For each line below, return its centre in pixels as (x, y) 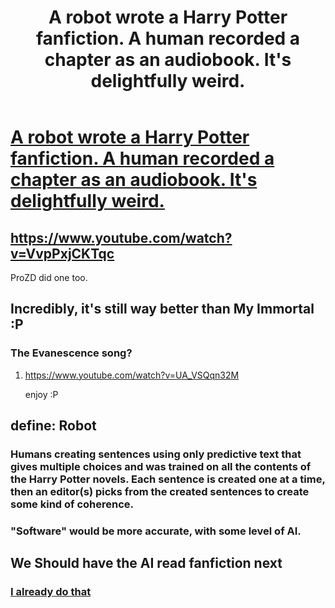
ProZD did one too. (49, 277)
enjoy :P (41, 394)
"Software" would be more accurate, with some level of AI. (156, 531)
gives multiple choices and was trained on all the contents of (161, 466)
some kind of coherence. (72, 504)
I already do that (51, 592)
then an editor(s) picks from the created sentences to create (160, 491)
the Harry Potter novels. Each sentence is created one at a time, (168, 479)
